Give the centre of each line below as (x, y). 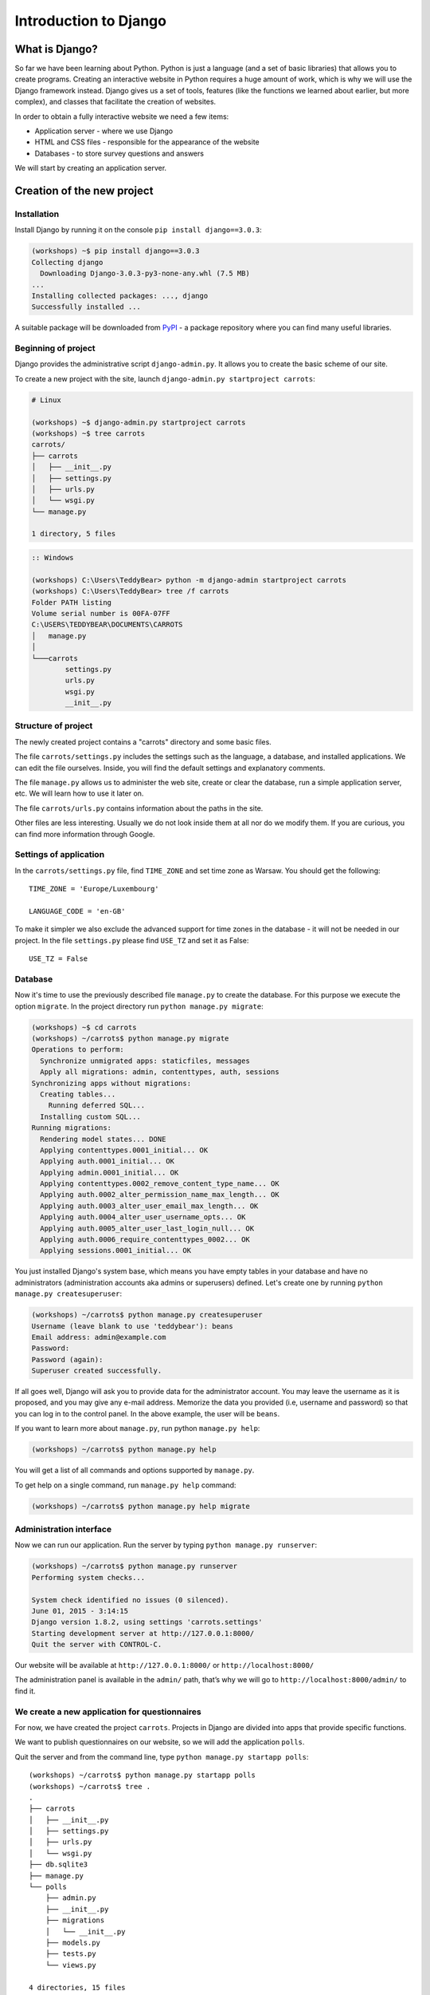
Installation (37, 214)
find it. (25, 1691)
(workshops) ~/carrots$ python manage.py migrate (130, 1038)
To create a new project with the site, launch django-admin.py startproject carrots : (165, 378)
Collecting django (67, 262)
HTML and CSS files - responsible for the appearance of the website (147, 142)
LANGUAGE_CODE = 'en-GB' (77, 911)
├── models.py (73, 1943)
